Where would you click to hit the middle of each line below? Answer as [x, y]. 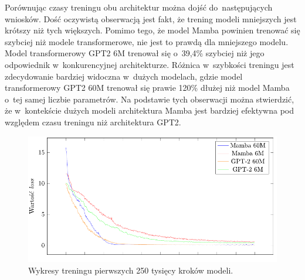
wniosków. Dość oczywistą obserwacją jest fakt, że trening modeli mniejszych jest [151, 18]
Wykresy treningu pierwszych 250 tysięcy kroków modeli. [131, 270]
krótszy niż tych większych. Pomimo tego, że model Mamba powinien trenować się [152, 30]
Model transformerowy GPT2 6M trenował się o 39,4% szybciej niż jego [135, 53]
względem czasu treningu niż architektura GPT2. [93, 122]
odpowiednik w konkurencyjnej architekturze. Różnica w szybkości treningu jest [150, 64]
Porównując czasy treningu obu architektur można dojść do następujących [139, 7]
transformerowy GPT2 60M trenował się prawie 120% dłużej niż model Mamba [147, 88]
